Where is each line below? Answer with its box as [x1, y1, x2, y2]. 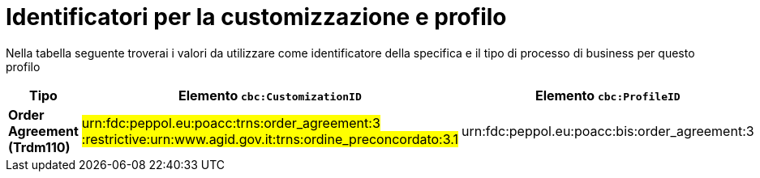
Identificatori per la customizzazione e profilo [6, 3, 507, 31]
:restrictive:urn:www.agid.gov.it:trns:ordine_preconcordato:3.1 [81, 130, 458, 147]
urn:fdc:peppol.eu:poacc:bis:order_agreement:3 [461, 122, 754, 139]
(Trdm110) [8, 138, 71, 155]
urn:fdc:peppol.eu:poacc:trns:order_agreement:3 [81, 114, 380, 131]
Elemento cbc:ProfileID [535, 87, 681, 104]
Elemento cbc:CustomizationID [178, 87, 362, 104]
